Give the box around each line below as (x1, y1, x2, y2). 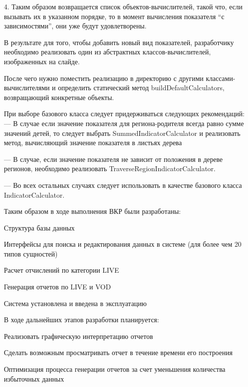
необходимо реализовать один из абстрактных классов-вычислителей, (4, 47, 211, 57)
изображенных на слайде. (4, 56, 80, 66)
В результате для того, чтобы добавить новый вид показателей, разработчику (4, 37, 234, 47)
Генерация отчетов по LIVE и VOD (4, 282, 111, 292)
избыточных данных (4, 373, 64, 384)
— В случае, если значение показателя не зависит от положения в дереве (4, 154, 223, 164)
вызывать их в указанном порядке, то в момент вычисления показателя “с (4, 11, 224, 21)
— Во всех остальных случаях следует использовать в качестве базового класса (4, 180, 242, 190)
